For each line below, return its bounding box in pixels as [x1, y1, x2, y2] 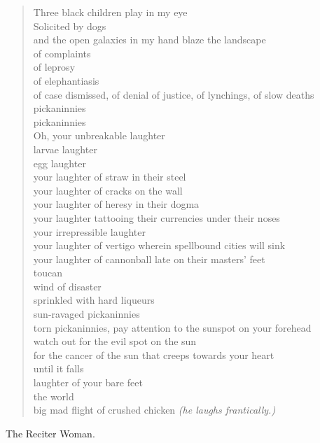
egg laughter [33, 155, 86, 170]
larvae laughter [33, 141, 97, 156]
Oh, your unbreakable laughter [33, 128, 165, 143]
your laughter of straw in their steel [33, 169, 186, 184]
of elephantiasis [33, 73, 99, 87]
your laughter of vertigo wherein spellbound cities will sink [33, 238, 286, 253]
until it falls [33, 361, 84, 376]
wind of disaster [33, 279, 102, 293]
